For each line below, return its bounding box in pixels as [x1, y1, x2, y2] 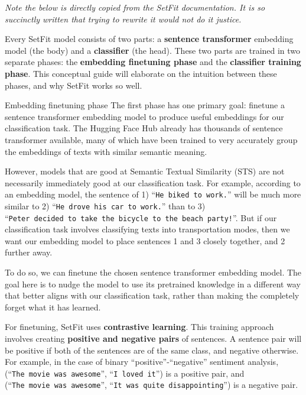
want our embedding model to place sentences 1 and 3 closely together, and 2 [5, 234, 285, 247]
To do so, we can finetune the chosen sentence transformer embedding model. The [5, 266, 302, 279]
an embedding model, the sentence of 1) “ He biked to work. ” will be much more [5, 188, 301, 200]
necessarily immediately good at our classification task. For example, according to [5, 176, 301, 189]
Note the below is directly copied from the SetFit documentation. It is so [5, 1, 265, 13]
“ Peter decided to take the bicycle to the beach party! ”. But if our [5, 211, 277, 224]
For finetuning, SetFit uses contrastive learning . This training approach [5, 320, 274, 333]
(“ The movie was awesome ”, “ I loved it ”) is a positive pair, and [5, 367, 245, 379]
